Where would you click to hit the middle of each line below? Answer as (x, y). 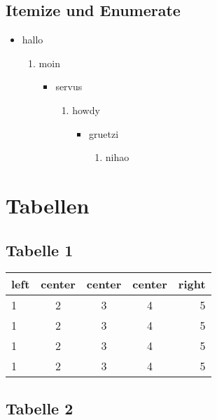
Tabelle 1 (40, 250)
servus (69, 86)
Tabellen (48, 205)
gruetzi (104, 133)
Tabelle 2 (40, 408)
